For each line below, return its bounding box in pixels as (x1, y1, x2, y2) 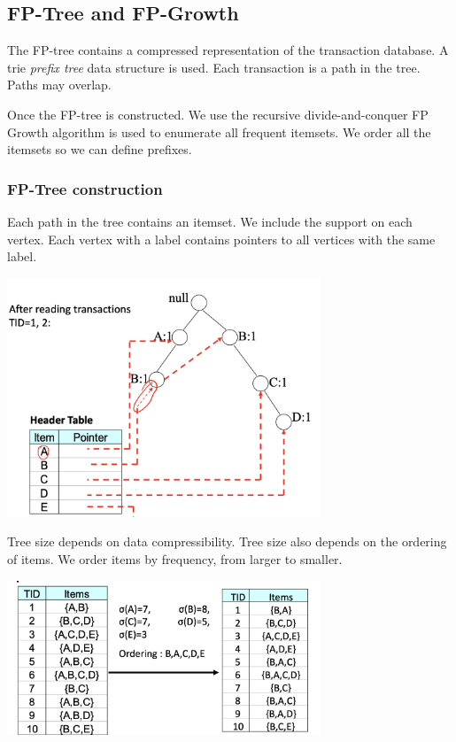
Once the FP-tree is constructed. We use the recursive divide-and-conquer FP (7, 104, 429, 123)
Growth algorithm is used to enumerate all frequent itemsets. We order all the (7, 122, 431, 141)
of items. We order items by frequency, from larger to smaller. (7, 550, 343, 568)
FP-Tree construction (7, 177, 163, 199)
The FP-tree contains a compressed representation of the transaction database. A (7, 41, 449, 59)
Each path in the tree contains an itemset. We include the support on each (7, 212, 413, 230)
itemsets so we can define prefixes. (7, 140, 192, 158)
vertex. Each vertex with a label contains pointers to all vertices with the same (7, 229, 436, 248)
